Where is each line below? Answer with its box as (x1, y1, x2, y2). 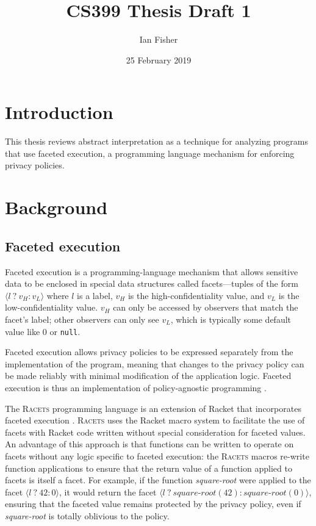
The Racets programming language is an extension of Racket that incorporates (5, 402, 301, 414)
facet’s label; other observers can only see (5, 312, 159, 325)
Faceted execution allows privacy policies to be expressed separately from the (5, 345, 293, 358)
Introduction (5, 99, 113, 124)
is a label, (77, 289, 113, 301)
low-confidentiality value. (5, 301, 98, 314)
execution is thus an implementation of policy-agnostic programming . (5, 381, 267, 394)
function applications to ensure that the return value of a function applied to (5, 461, 292, 474)
